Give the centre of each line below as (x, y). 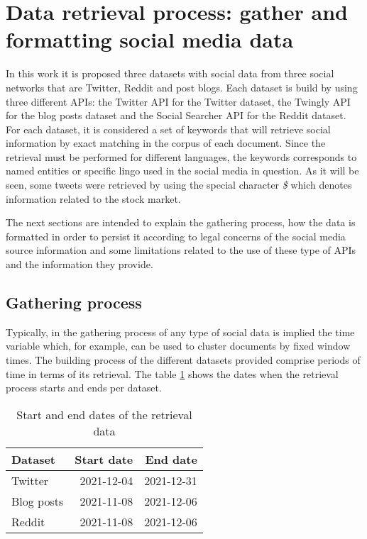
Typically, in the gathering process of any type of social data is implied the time (180, 332)
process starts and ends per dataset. (84, 388)
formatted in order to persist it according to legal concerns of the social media (176, 236)
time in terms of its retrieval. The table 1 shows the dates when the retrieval (172, 373)
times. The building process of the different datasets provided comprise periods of (183, 360)
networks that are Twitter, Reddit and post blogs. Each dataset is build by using (182, 87)
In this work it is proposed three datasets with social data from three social (170, 73)
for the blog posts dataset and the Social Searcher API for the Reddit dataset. (176, 115)
